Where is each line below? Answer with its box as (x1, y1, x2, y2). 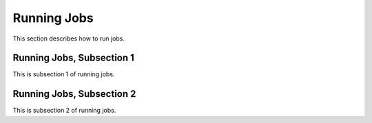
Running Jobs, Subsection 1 (12, 52, 134, 64)
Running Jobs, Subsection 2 (12, 88, 136, 100)
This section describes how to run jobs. (12, 34, 125, 43)
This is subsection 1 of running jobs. (12, 70, 115, 78)
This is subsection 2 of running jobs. (12, 107, 116, 115)
